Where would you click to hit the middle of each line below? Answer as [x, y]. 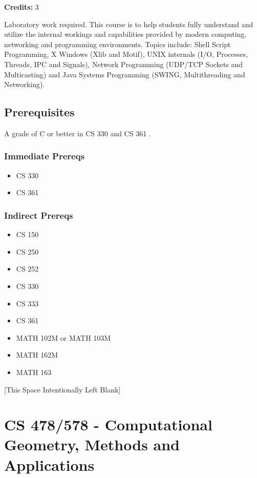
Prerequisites [39, 112]
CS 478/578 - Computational [108, 424]
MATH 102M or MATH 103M [63, 337]
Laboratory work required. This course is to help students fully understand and [129, 24]
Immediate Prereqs [45, 156]
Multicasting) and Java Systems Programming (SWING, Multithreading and [125, 74]
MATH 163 [34, 372]
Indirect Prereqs [39, 215]
